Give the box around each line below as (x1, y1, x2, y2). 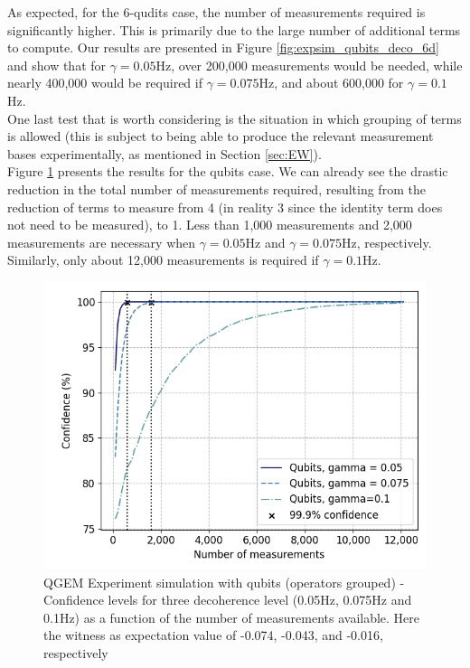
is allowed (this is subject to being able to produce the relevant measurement (7, 127, 434, 146)
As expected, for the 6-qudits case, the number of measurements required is (7, 3, 426, 21)
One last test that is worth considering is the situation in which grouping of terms (7, 108, 462, 127)
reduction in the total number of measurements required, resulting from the (7, 179, 426, 198)
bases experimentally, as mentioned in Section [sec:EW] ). (7, 144, 322, 163)
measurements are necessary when (7, 232, 196, 251)
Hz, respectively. (341, 232, 432, 251)
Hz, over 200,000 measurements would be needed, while (155, 55, 463, 74)
